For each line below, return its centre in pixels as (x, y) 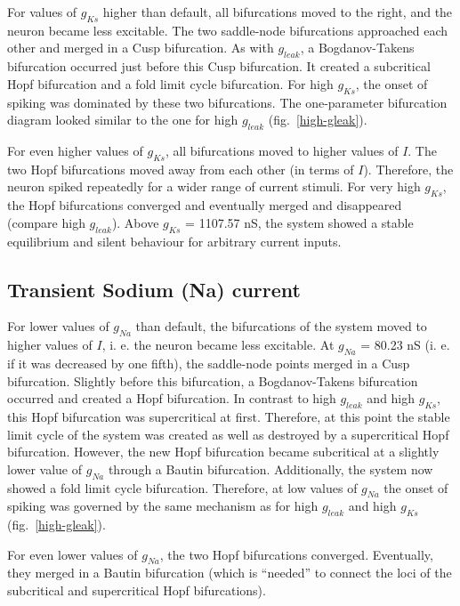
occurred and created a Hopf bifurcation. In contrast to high (172, 398)
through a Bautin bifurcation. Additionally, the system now (270, 469)
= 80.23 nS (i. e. (405, 345)
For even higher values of (75, 150)
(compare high (46, 222)
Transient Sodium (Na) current (154, 289)
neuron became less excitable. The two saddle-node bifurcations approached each (228, 30)
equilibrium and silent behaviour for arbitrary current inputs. (174, 241)
